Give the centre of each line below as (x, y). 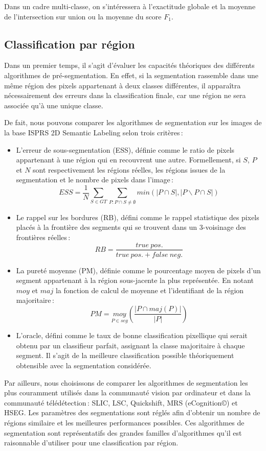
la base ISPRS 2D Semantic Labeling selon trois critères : (94, 132)
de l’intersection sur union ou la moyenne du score (83, 16)
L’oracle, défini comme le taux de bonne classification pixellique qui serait (132, 335)
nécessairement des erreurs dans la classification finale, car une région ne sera (125, 95)
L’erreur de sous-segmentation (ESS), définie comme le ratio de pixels (125, 149)
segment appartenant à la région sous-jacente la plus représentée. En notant (135, 280)
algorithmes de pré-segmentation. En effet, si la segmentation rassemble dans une (131, 75)
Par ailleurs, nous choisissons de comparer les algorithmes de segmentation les (126, 382)
